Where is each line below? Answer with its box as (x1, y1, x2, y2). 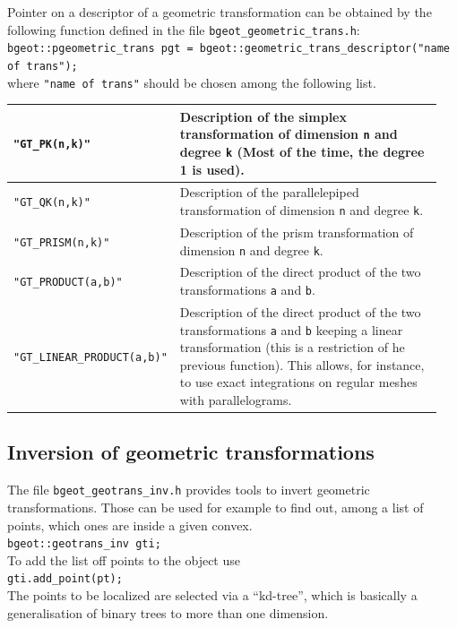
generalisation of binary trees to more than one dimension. (7, 603, 329, 622)
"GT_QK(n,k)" (13, 196, 91, 210)
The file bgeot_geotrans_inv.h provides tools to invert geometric (7, 480, 370, 499)
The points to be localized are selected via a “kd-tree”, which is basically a (7, 586, 418, 605)
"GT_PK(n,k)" (13, 138, 91, 151)
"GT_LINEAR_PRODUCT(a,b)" (13, 350, 168, 364)
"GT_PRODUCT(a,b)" (13, 276, 123, 289)
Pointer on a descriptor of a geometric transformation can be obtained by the (7, 3, 432, 21)
